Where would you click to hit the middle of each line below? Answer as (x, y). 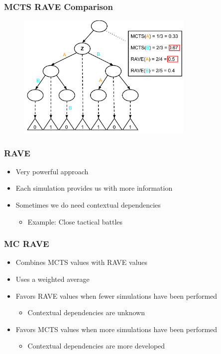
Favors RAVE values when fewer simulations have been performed (116, 295)
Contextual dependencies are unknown (86, 312)
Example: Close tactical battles (75, 221)
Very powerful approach (52, 171)
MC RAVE (27, 244)
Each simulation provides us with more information (94, 188)
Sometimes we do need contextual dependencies (88, 205)
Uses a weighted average (53, 279)
